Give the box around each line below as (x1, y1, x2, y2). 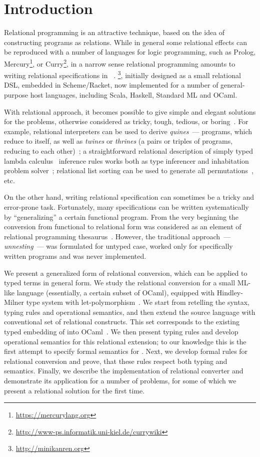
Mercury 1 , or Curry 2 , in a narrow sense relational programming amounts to (4, 57, 235, 69)
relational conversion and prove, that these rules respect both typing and (4, 355, 227, 366)
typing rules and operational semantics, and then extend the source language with (4, 306, 255, 317)
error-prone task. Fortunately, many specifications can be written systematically (4, 201, 249, 212)
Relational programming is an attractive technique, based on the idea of (4, 27, 225, 38)
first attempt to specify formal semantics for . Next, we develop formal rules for (4, 346, 248, 356)
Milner (4, 297, 24, 307)
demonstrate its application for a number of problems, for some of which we (4, 375, 236, 386)
